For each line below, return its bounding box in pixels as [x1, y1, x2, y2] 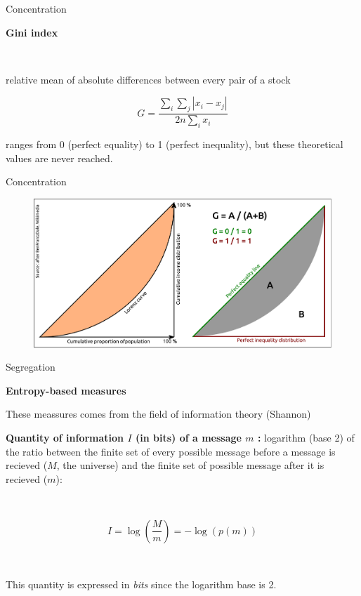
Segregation [6, 359, 55, 374]
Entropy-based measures [6, 383, 126, 397]
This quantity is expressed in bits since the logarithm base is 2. [6, 576, 277, 591]
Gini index [6, 25, 58, 39]
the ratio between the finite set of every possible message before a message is [6, 444, 336, 458]
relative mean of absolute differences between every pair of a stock [6, 72, 291, 86]
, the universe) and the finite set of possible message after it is [56, 458, 324, 472]
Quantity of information [6, 430, 124, 444]
